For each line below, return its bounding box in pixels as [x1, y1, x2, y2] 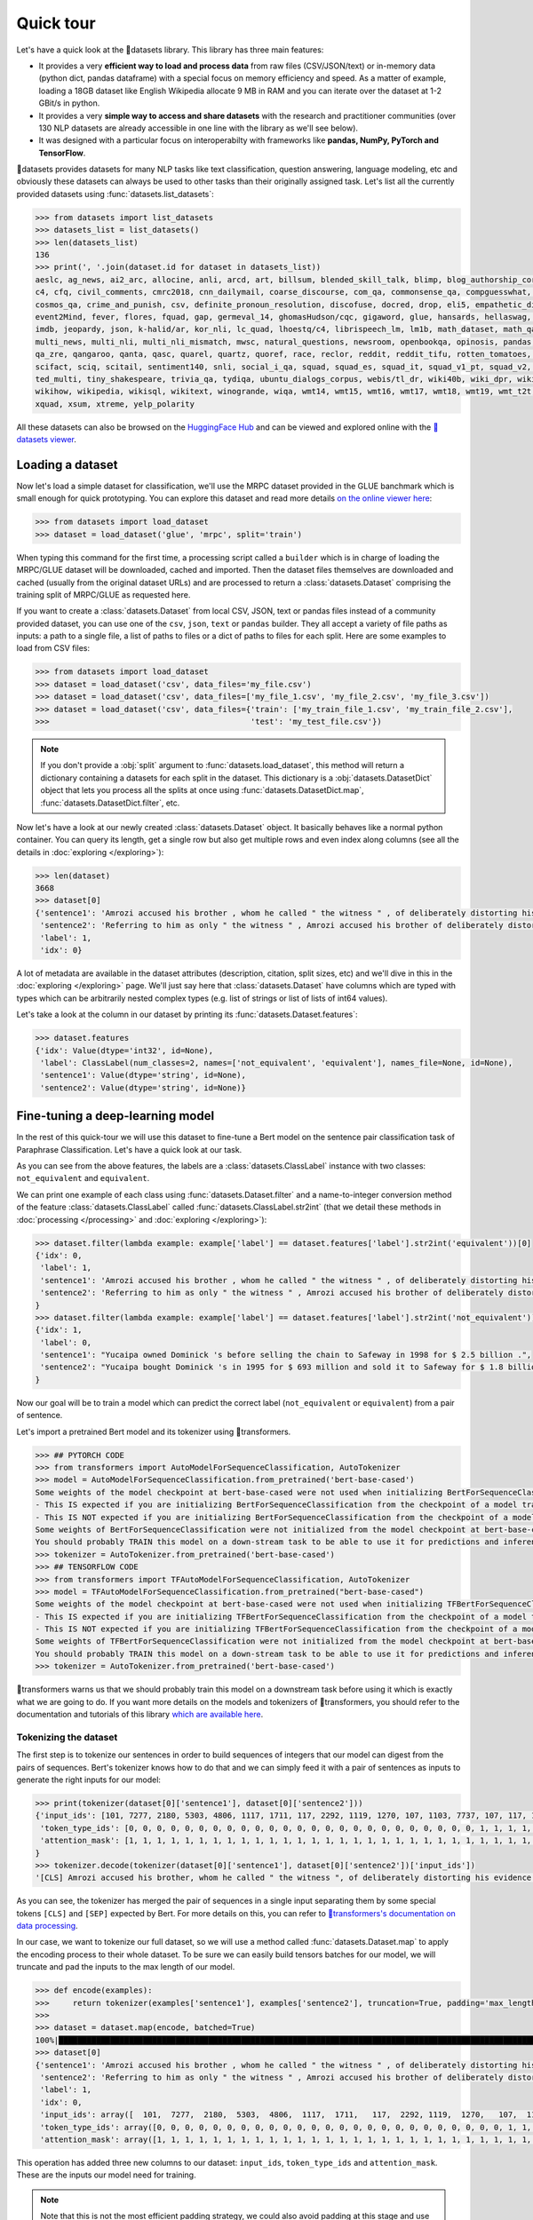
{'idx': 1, [35, 1325, 83, 1336]
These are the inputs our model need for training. [16, 2169, 196, 2180]
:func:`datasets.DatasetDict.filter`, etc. [40, 797, 180, 808]
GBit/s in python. [38, 98, 100, 108]
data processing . [16, 1921, 79, 1931]
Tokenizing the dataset [16, 1731, 118, 1743]
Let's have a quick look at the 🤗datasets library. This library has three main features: [16, 44, 324, 55]
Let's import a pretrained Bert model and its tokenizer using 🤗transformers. [16, 1426, 291, 1437]
